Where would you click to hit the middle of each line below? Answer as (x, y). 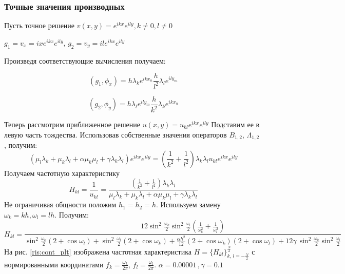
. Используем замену (188, 204)
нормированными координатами (54, 264)
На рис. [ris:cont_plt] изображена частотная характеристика (98, 251)
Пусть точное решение (40, 25)
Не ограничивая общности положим (60, 204)
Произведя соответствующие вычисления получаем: (85, 60)
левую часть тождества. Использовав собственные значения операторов (116, 134)
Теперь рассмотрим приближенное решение (72, 124)
